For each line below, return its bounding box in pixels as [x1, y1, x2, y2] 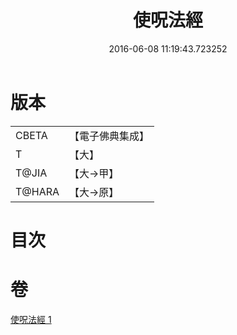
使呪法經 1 [10, 313, 52, 325]
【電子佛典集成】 [69, 129, 150, 143]
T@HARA [15, 184, 60, 198]
